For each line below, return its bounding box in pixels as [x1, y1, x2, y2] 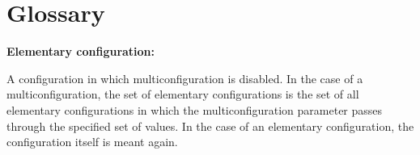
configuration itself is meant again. [6, 133, 178, 150]
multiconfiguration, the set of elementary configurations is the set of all [6, 86, 359, 103]
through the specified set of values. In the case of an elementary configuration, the [6, 117, 414, 134]
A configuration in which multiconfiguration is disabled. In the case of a [6, 69, 363, 86]
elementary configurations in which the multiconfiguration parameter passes [6, 101, 383, 118]
